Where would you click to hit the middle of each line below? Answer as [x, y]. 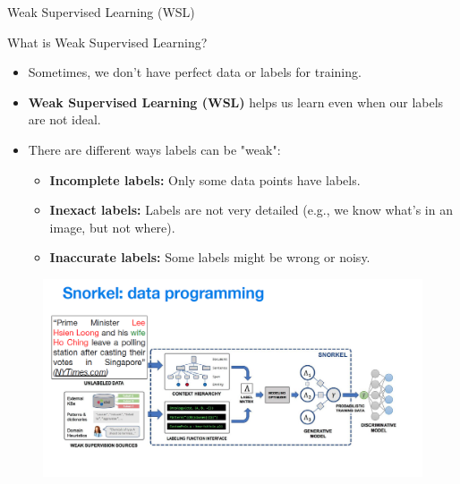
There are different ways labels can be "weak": [154, 149]
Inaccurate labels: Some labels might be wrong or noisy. [210, 257]
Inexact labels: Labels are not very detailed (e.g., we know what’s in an [251, 210]
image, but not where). [112, 227]
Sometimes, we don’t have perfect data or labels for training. [195, 72]
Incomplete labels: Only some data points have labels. [205, 179]
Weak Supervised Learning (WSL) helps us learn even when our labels [236, 102]
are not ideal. [64, 119]
